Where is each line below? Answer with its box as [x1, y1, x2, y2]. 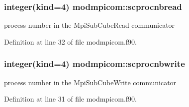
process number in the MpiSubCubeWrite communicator [4, 77, 177, 87]
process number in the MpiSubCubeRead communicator [4, 20, 175, 30]
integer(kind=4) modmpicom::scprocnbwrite [4, 57, 185, 70]
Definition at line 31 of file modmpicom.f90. [4, 94, 137, 104]
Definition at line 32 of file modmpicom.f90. [4, 36, 137, 47]
